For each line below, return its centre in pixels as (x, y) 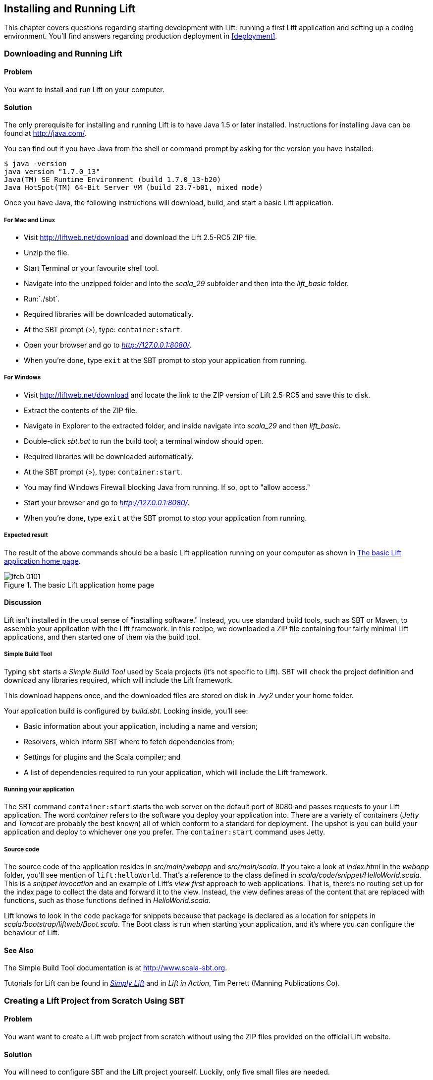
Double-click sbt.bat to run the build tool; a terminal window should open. (144, 441)
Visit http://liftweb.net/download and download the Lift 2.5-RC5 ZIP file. (140, 238)
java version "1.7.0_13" (52, 172)
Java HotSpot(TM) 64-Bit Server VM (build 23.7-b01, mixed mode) (134, 188)
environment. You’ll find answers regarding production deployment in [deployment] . (141, 36)
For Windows (23, 378)
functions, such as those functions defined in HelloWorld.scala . (108, 900)
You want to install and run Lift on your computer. (84, 90)
